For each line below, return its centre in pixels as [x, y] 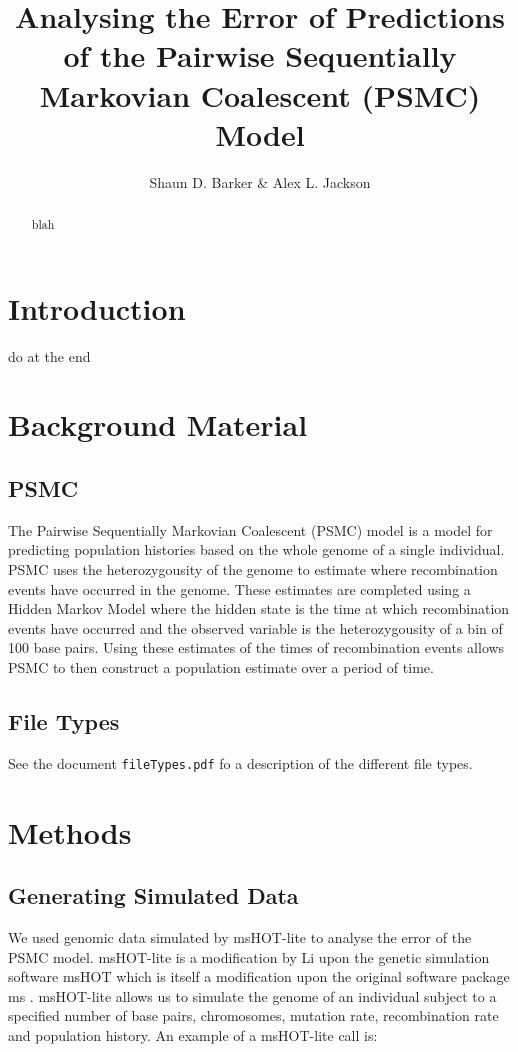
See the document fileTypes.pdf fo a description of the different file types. [240, 762]
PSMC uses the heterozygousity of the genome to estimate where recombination [253, 569]
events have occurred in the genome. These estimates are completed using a [239, 588]
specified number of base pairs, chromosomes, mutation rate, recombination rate [253, 1015]
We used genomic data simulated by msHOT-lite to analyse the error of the [240, 937]
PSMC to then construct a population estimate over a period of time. [221, 667]
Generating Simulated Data [153, 895]
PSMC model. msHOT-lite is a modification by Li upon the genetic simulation [249, 956]
